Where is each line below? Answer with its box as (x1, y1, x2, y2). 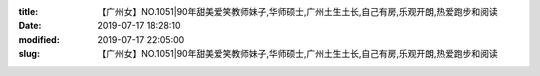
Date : (18, 20, 42, 32)
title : (18, 6, 39, 17)
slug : (18, 48, 40, 60)
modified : (18, 33, 60, 45)
